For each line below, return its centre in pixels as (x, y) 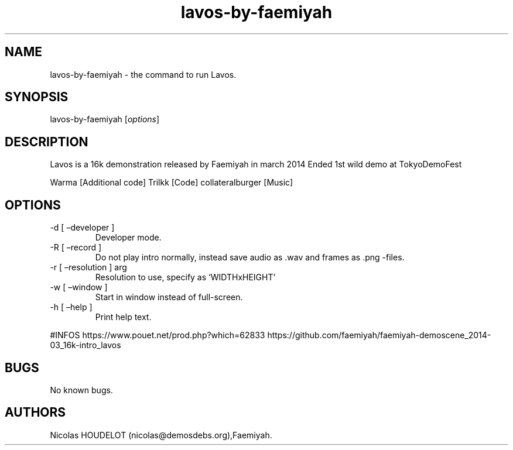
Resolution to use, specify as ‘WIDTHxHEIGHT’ (185, 277)
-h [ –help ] (71, 307)
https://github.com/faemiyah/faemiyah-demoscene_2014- (379, 335)
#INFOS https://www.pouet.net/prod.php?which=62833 (158, 335)
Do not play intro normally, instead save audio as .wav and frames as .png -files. (250, 257)
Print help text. (123, 317)
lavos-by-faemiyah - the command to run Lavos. (143, 74)
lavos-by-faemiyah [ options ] (105, 119)
